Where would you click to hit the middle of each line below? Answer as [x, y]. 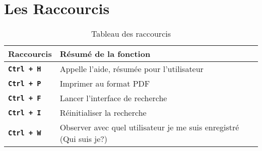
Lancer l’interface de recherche [113, 98]
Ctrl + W [25, 133]
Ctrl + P [25, 83]
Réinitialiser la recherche [103, 113]
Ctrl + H [25, 69]
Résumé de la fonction [105, 54]
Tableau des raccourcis [131, 34]
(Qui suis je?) [84, 139]
